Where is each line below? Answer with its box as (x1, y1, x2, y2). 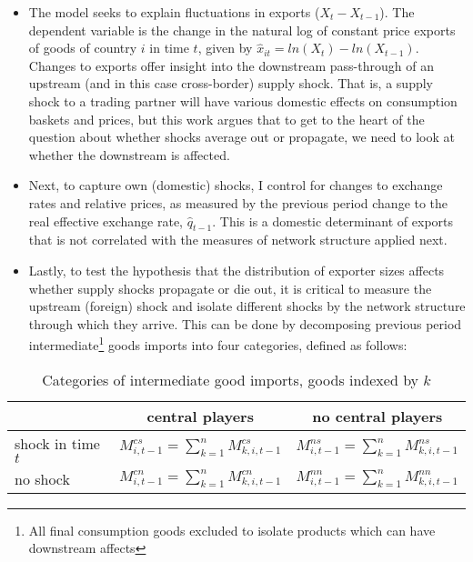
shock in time (15, 432, 100, 454)
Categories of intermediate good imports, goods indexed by (42, 368, 419, 390)
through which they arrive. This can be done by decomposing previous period (28, 314, 462, 333)
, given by (197, 38, 253, 57)
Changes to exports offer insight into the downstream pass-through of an (28, 55, 434, 75)
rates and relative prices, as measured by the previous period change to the (28, 193, 448, 212)
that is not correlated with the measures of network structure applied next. (28, 230, 448, 249)
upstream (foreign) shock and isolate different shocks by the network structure (28, 296, 466, 316)
